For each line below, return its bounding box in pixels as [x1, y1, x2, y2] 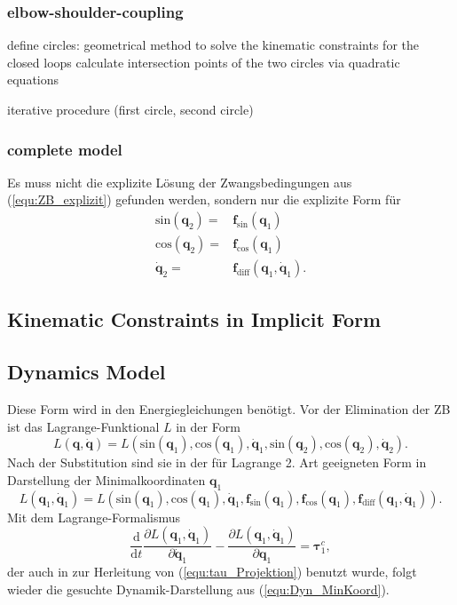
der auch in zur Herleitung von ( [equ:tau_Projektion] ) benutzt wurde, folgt [7, 562, 417, 581]
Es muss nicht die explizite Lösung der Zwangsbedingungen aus [7, 172, 352, 191]
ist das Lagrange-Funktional [7, 417, 160, 435]
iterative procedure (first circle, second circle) [7, 100, 254, 118]
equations [7, 70, 59, 89]
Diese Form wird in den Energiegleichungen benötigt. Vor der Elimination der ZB [7, 400, 451, 418]
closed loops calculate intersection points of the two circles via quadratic [7, 52, 400, 71]
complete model [7, 138, 122, 160]
